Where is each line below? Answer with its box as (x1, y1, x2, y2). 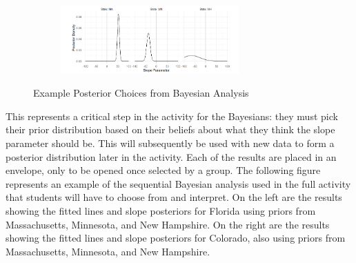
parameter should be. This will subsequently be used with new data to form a (6, 135, 335, 150)
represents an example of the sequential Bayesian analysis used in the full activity (6, 176, 351, 191)
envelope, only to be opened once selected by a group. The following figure (6, 163, 321, 177)
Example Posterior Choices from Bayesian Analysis (33, 86, 249, 100)
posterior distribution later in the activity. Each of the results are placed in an (6, 149, 337, 164)
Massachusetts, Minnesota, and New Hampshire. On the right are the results (6, 217, 330, 231)
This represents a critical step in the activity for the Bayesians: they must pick (6, 108, 338, 123)
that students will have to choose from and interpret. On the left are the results (6, 190, 342, 204)
